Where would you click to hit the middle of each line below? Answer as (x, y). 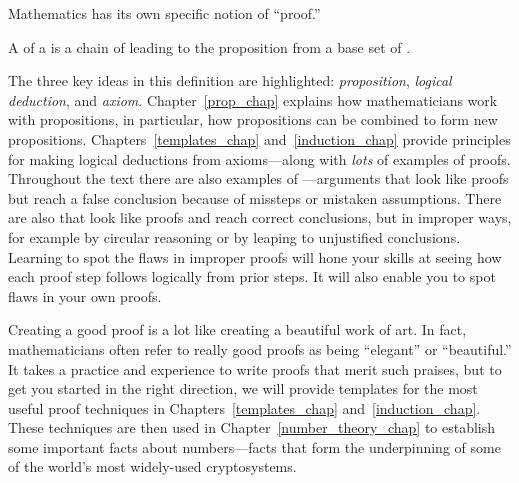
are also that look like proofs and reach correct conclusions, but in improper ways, (260, 217)
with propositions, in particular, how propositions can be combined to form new (253, 119)
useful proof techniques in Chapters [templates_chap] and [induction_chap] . (244, 407)
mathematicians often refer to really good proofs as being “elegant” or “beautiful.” (260, 348)
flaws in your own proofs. (85, 295)
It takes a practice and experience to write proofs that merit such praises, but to (255, 368)
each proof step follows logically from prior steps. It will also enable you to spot (252, 276)
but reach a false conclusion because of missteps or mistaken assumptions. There (255, 197)
